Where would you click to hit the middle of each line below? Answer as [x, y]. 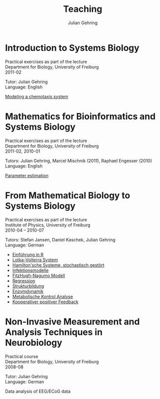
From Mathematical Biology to [68, 195]
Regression [24, 280]
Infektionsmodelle [30, 270]
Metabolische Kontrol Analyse [43, 296]
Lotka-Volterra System [35, 260]
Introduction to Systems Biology [72, 48]
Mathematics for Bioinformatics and [80, 116]
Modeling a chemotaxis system [37, 96]
